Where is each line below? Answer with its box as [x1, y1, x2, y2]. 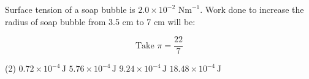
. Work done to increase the [200, 3, 304, 15]
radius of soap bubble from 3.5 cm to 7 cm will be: [5, 15, 196, 28]
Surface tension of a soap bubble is [5, 3, 135, 15]
